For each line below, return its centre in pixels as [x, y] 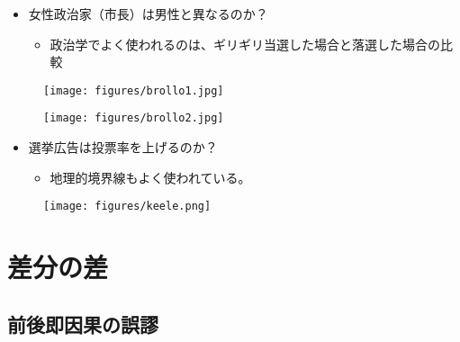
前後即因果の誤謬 [83, 324]
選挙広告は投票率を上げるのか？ [123, 147]
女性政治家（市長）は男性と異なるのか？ [148, 13]
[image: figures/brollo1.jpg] [134, 90]
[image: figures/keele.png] [127, 207]
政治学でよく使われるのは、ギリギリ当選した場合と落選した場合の [245, 44]
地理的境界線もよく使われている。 [150, 177]
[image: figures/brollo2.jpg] [134, 118]
